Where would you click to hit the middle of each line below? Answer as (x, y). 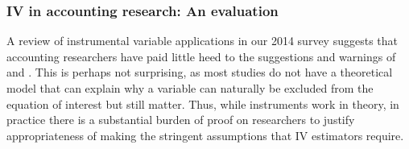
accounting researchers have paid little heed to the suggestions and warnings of (201, 56)
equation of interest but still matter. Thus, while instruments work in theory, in (203, 103)
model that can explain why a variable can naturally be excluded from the (190, 88)
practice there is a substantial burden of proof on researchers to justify (181, 120)
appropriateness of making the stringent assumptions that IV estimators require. (205, 135)
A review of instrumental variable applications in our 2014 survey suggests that (202, 41)
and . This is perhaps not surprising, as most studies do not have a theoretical (200, 72)
